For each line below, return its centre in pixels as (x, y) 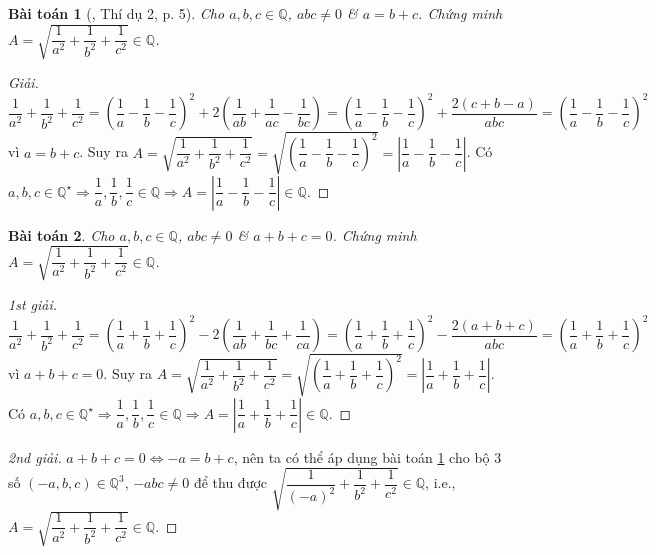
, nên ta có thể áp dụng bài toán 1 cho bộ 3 (367, 456)
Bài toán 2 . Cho (61, 234)
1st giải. (33, 303)
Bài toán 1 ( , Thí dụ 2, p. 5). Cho (116, 13)
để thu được (230, 482)
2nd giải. (35, 456)
